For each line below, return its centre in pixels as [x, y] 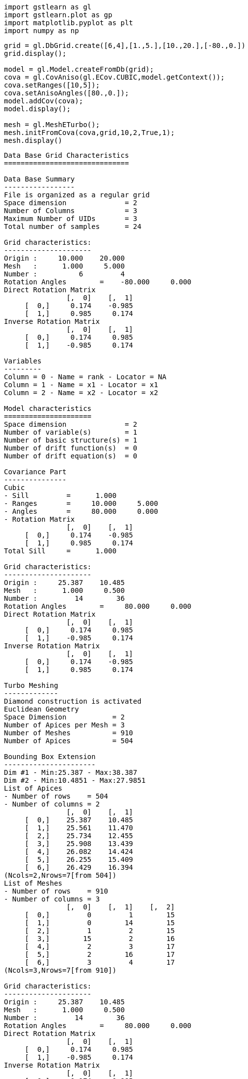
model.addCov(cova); [44, 101]
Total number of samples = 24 [73, 226]
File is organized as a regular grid [77, 195]
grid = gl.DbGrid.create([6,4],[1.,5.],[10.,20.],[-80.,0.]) [125, 45]
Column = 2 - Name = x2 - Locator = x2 [81, 393]
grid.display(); [35, 53]
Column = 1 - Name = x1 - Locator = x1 [81, 385]
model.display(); [37, 109]
